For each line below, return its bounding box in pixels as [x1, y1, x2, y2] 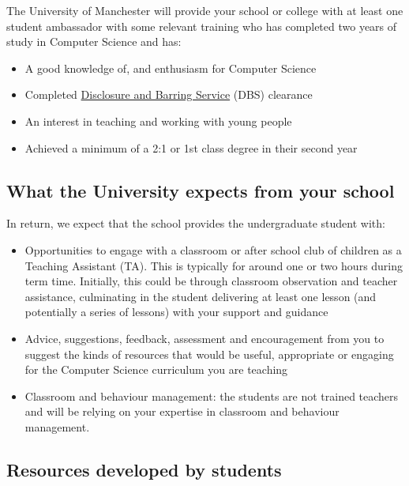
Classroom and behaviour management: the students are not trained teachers [24, 387, 399, 404]
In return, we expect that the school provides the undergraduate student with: [6, 215, 385, 232]
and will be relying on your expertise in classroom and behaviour [24, 403, 340, 420]
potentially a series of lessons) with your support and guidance [24, 303, 328, 320]
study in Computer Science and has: [6, 33, 182, 50]
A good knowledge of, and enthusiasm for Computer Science [24, 59, 317, 76]
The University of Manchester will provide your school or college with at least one [6, 2, 403, 18]
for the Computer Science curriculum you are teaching [24, 361, 288, 378]
